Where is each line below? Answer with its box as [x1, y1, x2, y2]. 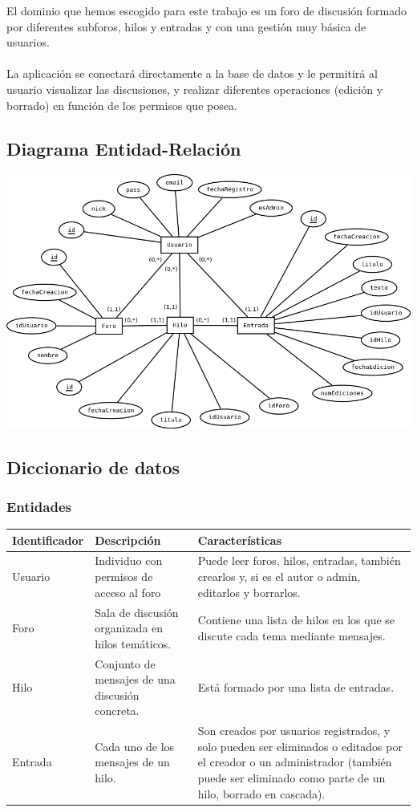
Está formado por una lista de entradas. [197, 678, 395, 695]
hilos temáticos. [95, 635, 172, 652]
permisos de [95, 568, 153, 585]
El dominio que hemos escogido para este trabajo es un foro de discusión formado [6, 2, 407, 18]
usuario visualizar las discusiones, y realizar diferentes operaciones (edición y [6, 80, 383, 97]
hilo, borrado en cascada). [197, 785, 326, 802]
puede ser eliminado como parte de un [197, 769, 386, 786]
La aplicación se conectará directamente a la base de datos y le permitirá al [6, 65, 378, 82]
